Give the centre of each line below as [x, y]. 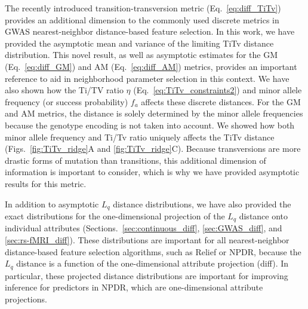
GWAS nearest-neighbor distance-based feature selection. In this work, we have [150, 31]
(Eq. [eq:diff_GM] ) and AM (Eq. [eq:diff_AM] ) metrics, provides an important [151, 66]
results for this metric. [46, 183]
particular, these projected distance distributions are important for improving [147, 275]
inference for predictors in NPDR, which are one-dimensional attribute [134, 287]
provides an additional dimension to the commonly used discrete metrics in [142, 19]
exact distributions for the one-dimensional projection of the [115, 215]
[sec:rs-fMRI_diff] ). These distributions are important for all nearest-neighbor [147, 240]
